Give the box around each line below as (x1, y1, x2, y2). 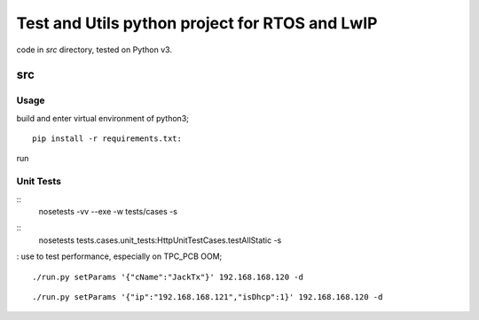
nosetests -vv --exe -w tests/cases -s (38, 207, 177, 217)
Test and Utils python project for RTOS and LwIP (16, 13, 378, 33)
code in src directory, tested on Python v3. (16, 44, 173, 55)
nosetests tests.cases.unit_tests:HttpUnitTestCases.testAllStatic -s (38, 235, 282, 246)
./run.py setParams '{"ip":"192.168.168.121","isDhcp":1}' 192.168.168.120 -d (32, 292, 383, 301)
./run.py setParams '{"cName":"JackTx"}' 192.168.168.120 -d (32, 271, 303, 282)
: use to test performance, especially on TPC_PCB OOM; (16, 251, 223, 261)
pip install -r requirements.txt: (32, 134, 182, 144)
